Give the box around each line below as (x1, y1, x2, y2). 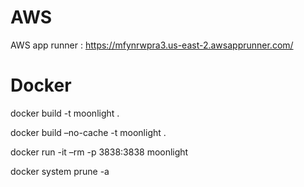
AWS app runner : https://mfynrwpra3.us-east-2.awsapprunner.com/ (10, 39, 294, 51)
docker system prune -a (10, 165, 110, 177)
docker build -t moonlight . (10, 107, 120, 119)
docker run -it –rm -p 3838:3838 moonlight (10, 146, 189, 158)
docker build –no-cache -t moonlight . (10, 126, 167, 138)
